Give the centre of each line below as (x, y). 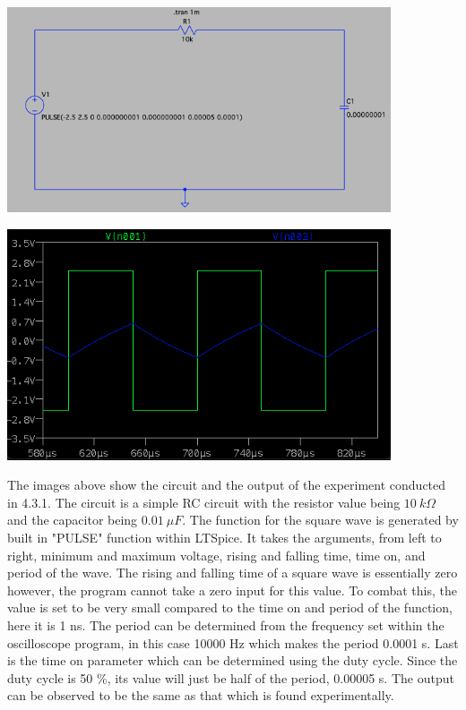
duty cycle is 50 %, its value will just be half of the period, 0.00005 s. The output (231, 677)
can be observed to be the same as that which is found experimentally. (201, 695)
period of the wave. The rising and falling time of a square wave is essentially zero (233, 573)
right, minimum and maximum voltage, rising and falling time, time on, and (216, 555)
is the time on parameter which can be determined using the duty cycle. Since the (233, 660)
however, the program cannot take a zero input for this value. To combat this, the (232, 590)
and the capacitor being (73, 520)
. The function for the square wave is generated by (320, 520)
